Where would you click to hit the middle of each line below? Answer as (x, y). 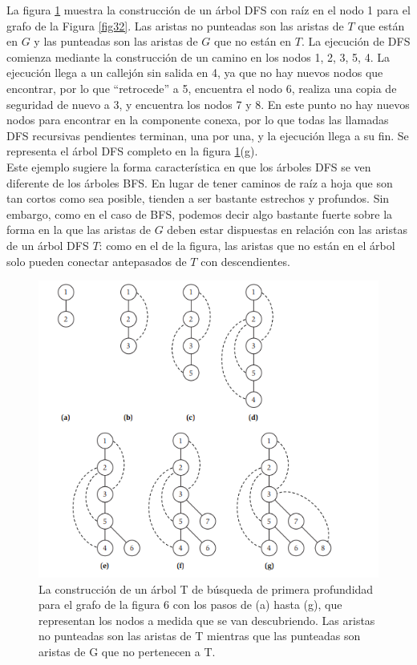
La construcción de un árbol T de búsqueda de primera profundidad (206, 588)
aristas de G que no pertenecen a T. (127, 652)
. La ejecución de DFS (356, 41)
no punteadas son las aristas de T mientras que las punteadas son (200, 636)
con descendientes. (245, 261)
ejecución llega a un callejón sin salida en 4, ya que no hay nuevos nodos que (195, 73)
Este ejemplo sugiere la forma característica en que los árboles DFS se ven (189, 166)
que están (381, 25)
